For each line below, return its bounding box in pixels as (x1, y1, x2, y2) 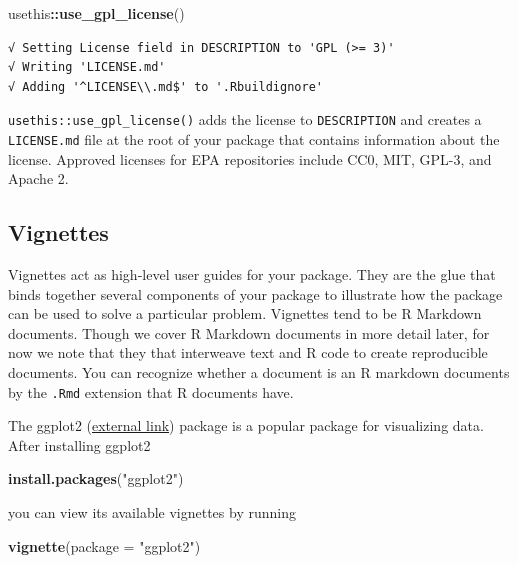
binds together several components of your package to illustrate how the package (8, 283, 503, 304)
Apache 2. (8, 168, 69, 189)
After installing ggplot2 (8, 434, 151, 455)
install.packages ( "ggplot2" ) (8, 468, 184, 489)
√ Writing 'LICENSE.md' (8, 60, 166, 75)
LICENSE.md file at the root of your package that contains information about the (8, 129, 500, 150)
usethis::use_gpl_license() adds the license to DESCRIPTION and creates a (8, 109, 482, 130)
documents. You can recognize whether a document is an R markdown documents (8, 362, 510, 383)
